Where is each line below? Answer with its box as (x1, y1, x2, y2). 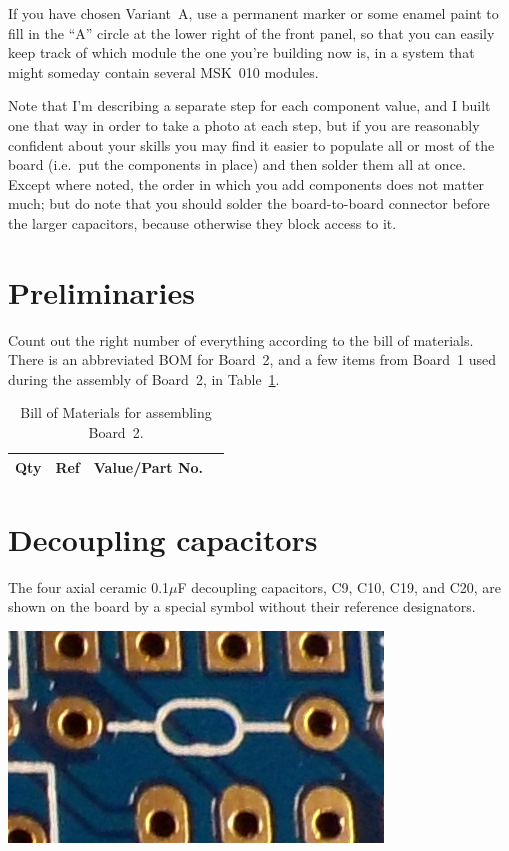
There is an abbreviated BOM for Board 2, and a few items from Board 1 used (8, 349, 496, 370)
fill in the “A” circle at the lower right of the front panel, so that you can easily (8, 22, 495, 43)
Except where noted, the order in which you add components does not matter (8, 173, 485, 194)
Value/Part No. (93, 456, 204, 477)
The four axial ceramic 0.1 (8, 576, 170, 597)
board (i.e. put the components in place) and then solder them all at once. (8, 154, 466, 175)
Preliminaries (8, 271, 195, 312)
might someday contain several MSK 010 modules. (8, 61, 319, 82)
